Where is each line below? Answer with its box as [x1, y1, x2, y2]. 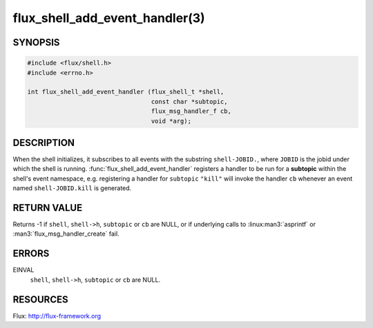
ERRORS [12, 248, 50, 260]
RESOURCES [12, 294, 68, 305]
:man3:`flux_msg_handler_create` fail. [12, 229, 120, 238]
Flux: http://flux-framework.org [12, 311, 102, 320]
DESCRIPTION [12, 136, 75, 148]
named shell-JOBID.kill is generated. [12, 184, 132, 192]
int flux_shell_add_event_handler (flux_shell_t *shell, [27, 88, 224, 96]
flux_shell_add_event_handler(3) [12, 10, 205, 25]
